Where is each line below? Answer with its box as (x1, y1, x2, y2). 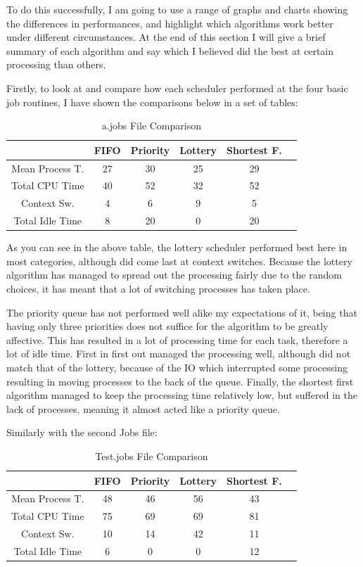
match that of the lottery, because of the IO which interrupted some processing (6, 359, 348, 374)
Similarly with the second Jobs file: (6, 425, 158, 440)
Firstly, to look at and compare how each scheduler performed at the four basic (6, 80, 348, 95)
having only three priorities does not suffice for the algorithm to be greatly (6, 319, 329, 333)
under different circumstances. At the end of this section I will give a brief (6, 30, 326, 44)
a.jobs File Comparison (101, 118, 201, 133)
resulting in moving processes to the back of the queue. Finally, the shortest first (6, 374, 354, 388)
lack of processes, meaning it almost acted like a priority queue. (6, 401, 280, 416)
